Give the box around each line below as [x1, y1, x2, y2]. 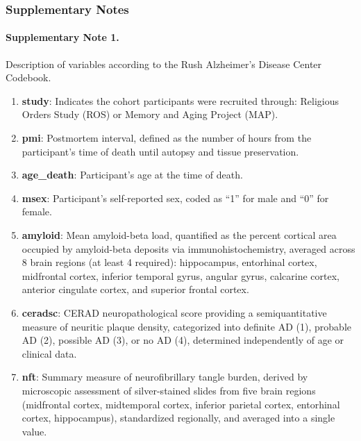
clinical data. [22, 346, 77, 360]
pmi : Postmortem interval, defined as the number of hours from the [22, 131, 312, 145]
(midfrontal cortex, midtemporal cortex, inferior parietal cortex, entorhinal [22, 397, 340, 411]
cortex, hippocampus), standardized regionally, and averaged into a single [22, 410, 335, 425]
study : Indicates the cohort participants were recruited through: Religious [22, 93, 339, 108]
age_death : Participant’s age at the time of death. [22, 167, 243, 182]
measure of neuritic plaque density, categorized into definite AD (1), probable [22, 319, 351, 333]
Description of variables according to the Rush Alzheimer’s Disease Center [6, 56, 322, 71]
